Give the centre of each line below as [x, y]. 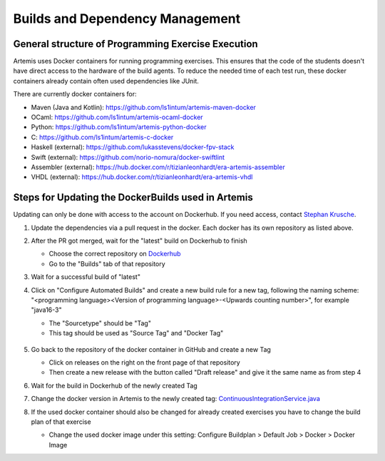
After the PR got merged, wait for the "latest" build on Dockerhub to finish [139, 241]
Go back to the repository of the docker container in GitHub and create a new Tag [151, 349]
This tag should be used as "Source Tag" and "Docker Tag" [136, 333]
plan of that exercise [61, 422]
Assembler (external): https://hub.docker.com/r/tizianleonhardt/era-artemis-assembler [158, 167]
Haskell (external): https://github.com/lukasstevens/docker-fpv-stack [133, 147]
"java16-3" [46, 310]
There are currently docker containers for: [75, 94]
